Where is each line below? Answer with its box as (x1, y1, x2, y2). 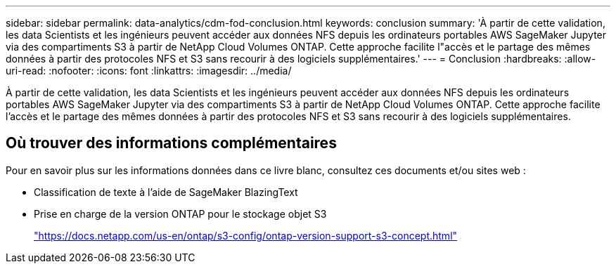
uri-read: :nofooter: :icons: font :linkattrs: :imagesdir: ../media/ (6, 65, 292, 77)
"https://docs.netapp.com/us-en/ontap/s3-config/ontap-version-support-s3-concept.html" (34, 229, 458, 242)
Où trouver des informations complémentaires (6, 134, 337, 152)
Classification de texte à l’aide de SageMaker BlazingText (34, 185, 298, 198)
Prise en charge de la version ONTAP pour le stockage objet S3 (34, 207, 327, 220)
